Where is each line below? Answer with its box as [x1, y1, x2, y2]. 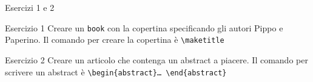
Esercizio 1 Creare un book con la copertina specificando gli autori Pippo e [5, 21, 283, 34]
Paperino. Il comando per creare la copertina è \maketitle [5, 33, 224, 46]
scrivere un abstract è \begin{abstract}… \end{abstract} [5, 65, 227, 78]
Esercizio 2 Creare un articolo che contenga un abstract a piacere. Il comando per [5, 53, 308, 66]
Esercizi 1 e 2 [5, 1, 55, 13]
